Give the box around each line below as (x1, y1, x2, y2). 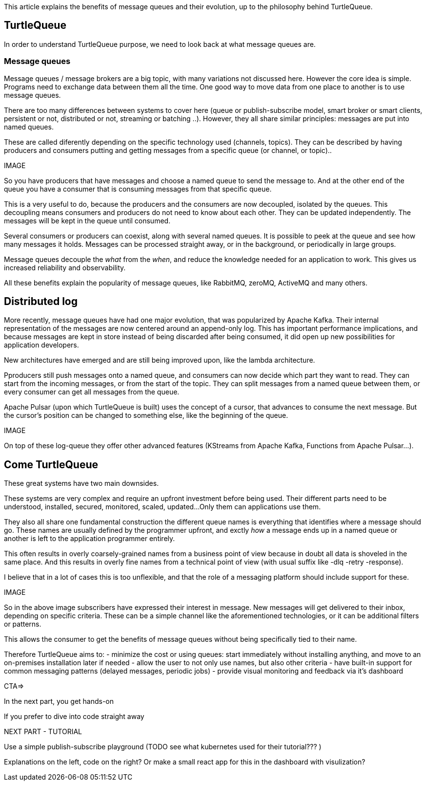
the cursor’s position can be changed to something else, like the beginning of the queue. (4, 411, 288, 420)
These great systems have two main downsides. (4, 479, 159, 488)
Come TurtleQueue (4, 458, 98, 471)
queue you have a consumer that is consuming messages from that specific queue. (4, 184, 272, 193)
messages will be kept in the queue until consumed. (4, 216, 171, 225)
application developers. (4, 341, 79, 349)
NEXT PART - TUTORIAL (4, 727, 82, 736)
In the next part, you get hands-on (4, 697, 114, 706)
